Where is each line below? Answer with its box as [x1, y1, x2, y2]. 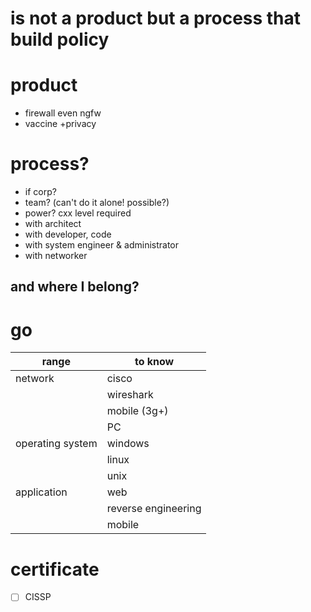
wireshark [106, 388, 154, 402]
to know [134, 355, 175, 369]
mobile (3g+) [106, 404, 169, 418]
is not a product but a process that [10, 7, 302, 30]
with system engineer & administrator [24, 239, 180, 251]
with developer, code [24, 228, 112, 241]
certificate [10, 558, 100, 581]
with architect [24, 218, 82, 230]
